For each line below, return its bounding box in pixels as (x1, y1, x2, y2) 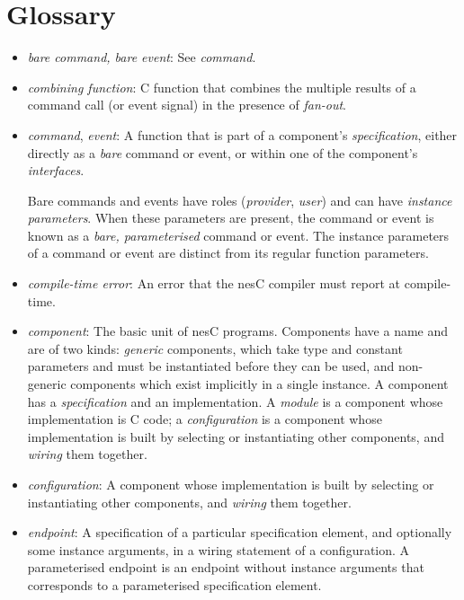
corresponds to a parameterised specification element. (27, 575, 322, 594)
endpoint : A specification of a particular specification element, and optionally (27, 523, 452, 542)
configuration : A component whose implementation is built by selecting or (27, 475, 434, 493)
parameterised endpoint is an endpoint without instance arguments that (27, 558, 424, 577)
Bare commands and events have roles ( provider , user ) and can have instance (27, 190, 452, 209)
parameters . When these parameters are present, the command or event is (27, 208, 434, 227)
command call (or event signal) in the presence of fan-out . (27, 95, 347, 114)
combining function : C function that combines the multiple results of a (27, 77, 416, 96)
